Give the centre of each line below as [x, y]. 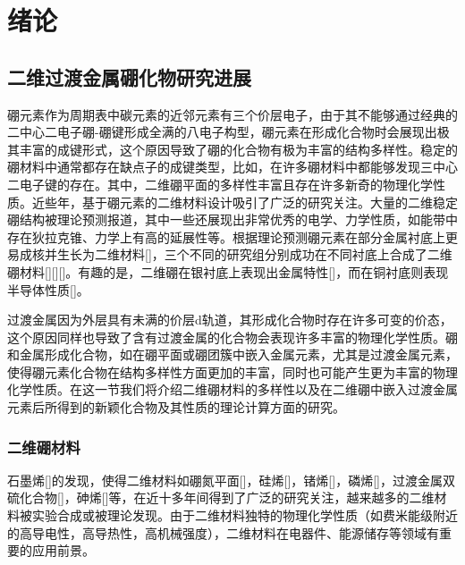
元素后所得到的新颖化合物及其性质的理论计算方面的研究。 [176, 407]
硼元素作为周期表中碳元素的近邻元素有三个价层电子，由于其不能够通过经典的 [232, 114]
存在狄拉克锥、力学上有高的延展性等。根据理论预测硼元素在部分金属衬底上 [226, 236]
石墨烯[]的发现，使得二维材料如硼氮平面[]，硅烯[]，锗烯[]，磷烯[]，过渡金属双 [231, 480]
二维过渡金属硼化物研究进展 [129, 76]
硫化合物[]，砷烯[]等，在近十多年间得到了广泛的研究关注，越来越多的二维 [221, 498]
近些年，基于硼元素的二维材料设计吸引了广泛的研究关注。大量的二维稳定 [245, 202]
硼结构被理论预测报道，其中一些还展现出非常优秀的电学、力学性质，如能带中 [232, 219]
